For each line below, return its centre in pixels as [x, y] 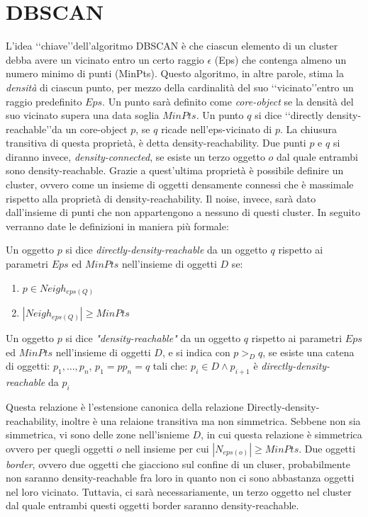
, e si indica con [196, 352]
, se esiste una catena [308, 352]
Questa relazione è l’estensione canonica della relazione [125, 406]
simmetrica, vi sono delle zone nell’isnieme [97, 434]
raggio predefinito [44, 101]
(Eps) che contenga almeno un [280, 59]
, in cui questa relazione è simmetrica [281, 434]
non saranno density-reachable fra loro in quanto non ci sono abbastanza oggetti [180, 478]
